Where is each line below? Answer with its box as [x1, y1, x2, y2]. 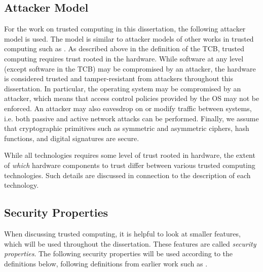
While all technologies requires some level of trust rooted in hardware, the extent [4, 150, 255, 160]
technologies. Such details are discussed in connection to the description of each [4, 169, 251, 180]
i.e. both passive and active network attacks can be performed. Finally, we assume [4, 113, 259, 123]
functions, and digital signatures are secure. [4, 132, 139, 143]
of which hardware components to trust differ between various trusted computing [4, 159, 255, 170]
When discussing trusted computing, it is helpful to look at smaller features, [4, 228, 241, 239]
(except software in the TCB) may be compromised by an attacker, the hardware [4, 63, 256, 74]
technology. [4, 180, 39, 190]
